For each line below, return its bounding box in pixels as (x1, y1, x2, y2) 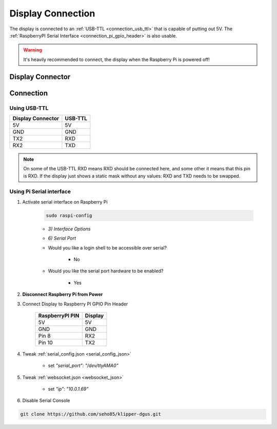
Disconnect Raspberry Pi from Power (22, 291, 103, 298)
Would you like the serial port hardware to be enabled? (48, 268, 164, 274)
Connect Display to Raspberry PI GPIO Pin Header (22, 301, 128, 307)
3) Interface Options (48, 226, 91, 232)
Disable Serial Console (22, 398, 70, 404)
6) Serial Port (48, 235, 76, 241)
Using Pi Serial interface (9, 188, 71, 195)
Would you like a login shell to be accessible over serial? (48, 244, 167, 251)
